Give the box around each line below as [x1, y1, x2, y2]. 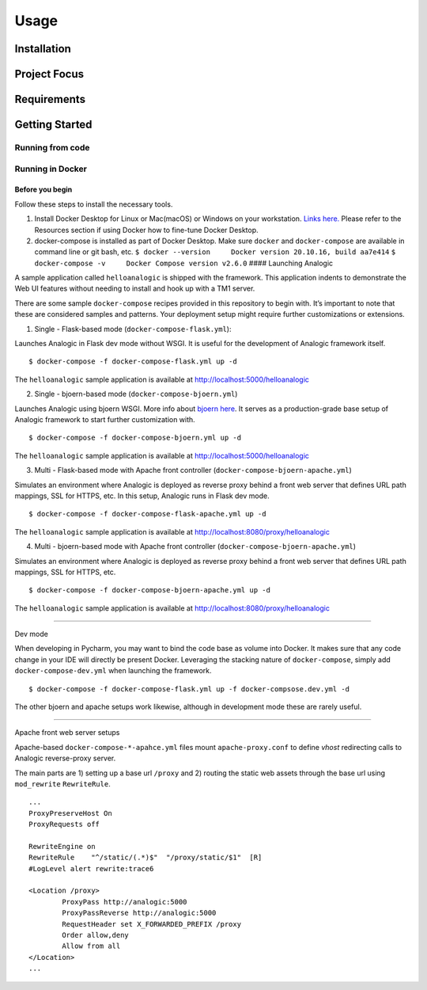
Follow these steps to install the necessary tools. [14, 199, 173, 209]
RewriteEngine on [28, 842, 96, 851]
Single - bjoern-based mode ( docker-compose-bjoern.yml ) [34, 389, 238, 399]
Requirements [14, 93, 86, 106]
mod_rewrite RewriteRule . [14, 779, 111, 788]
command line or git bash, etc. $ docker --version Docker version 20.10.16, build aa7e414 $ [34, 247, 396, 257]
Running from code [14, 142, 90, 153]
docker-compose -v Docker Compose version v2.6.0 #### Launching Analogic [34, 258, 334, 268]
